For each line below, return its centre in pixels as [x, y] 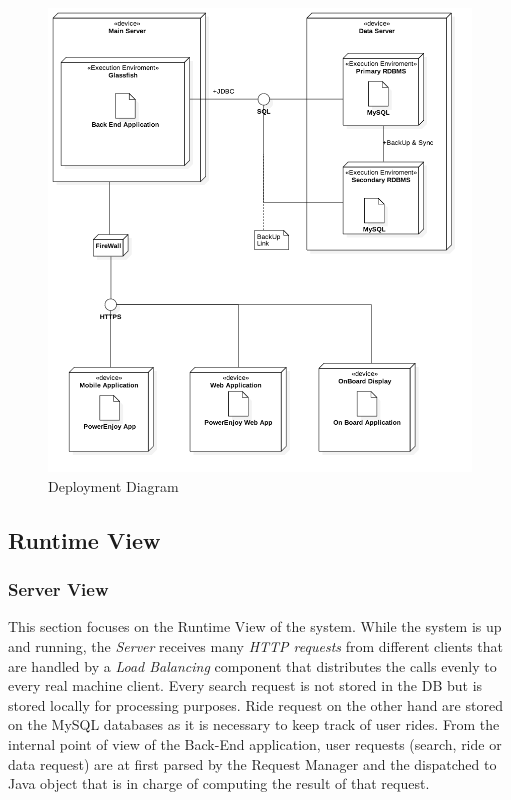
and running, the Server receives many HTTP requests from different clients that [255, 646]
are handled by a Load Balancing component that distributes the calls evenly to [252, 665]
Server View [58, 589]
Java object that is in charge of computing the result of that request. [219, 783]
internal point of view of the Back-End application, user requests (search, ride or [255, 744]
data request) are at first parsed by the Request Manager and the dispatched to [252, 763]
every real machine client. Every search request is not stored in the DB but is [245, 685]
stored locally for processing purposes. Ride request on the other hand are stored [255, 704]
